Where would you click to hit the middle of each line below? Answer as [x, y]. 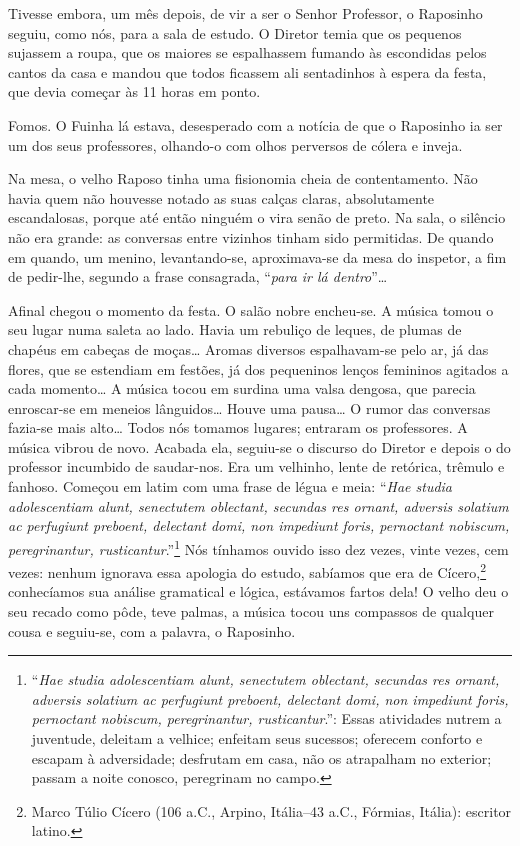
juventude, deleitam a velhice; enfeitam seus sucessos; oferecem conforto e [257, 737]
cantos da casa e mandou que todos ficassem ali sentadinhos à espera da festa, [247, 71]
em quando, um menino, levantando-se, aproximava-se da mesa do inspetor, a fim [257, 256]
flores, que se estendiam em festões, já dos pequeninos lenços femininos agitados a [258, 368]
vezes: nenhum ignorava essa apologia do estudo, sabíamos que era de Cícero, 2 [247, 570]
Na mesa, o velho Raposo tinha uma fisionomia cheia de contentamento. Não [243, 178]
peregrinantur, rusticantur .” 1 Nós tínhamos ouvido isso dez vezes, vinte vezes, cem [258, 547]
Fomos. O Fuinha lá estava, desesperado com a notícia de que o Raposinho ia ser [255, 124]
